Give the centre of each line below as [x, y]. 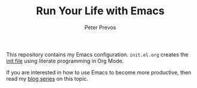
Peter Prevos [100, 27]
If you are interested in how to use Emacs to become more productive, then [99, 72]
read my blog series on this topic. [47, 78]
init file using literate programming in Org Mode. [65, 61]
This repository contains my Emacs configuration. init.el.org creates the [97, 54]
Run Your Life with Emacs [100, 11]
